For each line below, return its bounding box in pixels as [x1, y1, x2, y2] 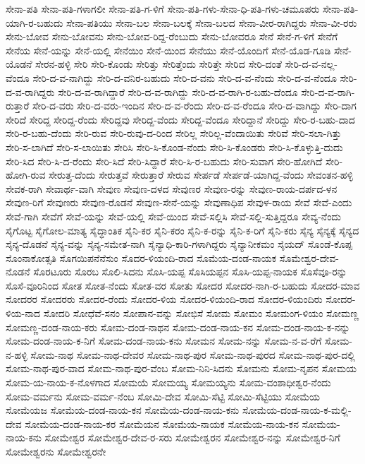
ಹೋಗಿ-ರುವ [6, 167, 46, 182]
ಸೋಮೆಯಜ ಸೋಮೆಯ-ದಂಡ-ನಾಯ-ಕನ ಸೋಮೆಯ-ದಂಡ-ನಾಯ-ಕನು [6, 403, 240, 417]
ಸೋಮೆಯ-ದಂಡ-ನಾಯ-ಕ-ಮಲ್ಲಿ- [242, 403, 352, 417]
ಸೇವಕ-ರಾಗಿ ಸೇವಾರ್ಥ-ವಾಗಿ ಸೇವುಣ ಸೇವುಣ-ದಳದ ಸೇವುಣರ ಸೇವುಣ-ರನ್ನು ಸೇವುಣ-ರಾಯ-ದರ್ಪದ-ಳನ [6, 181, 338, 196]
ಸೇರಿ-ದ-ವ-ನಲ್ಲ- [285, 56, 338, 71]
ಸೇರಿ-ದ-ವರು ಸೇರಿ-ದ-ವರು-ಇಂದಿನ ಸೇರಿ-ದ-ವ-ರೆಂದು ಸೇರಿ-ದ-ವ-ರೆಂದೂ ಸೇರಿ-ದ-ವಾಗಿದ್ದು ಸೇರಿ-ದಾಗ [32, 98, 357, 113]
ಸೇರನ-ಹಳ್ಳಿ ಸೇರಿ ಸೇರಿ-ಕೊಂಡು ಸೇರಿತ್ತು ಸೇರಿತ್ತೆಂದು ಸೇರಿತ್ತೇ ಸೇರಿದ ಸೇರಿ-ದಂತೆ [35, 56, 282, 71]
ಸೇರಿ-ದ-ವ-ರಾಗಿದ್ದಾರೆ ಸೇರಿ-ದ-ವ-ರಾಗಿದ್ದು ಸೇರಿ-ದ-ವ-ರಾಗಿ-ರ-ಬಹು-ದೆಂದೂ [58, 84, 298, 99]
